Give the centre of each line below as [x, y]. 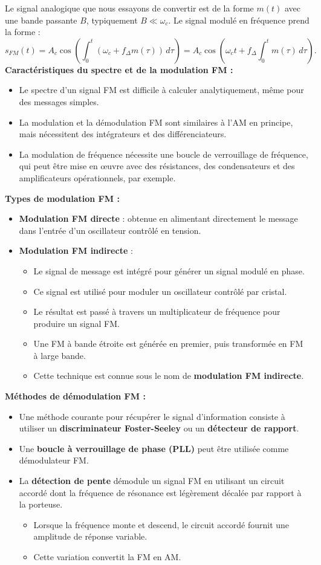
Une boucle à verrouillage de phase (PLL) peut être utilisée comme [154, 448]
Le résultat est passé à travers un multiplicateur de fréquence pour [157, 312]
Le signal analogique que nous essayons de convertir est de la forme [129, 8]
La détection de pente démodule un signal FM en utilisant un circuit [152, 481]
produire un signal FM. [76, 323]
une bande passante [41, 20]
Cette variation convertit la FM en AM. [107, 557]
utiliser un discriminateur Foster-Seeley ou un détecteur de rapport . [159, 428]
